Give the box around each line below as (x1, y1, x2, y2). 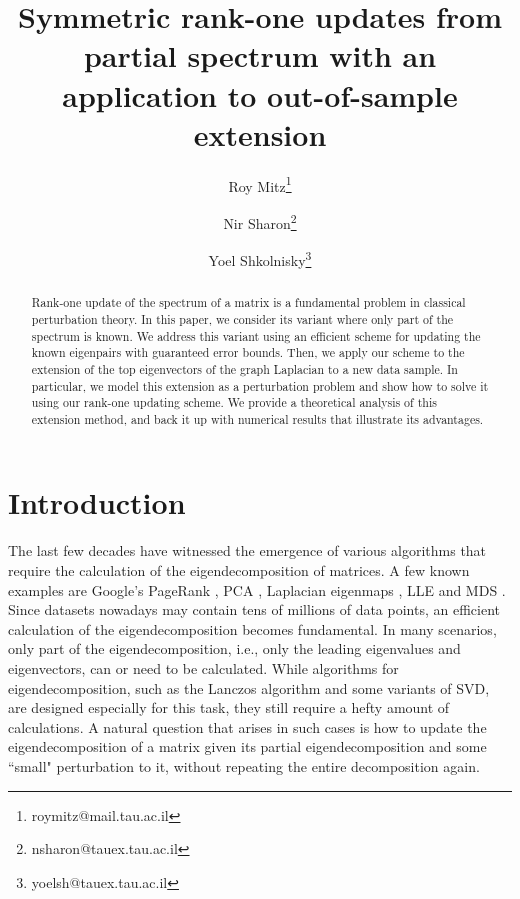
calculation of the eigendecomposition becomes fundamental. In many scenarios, (8, 618, 497, 639)
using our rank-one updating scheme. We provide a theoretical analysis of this (31, 394, 437, 411)
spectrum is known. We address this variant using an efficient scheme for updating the (31, 327, 481, 344)
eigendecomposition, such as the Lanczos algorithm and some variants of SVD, (8, 677, 490, 698)
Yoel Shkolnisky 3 (208, 247, 312, 270)
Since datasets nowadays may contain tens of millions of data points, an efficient (8, 599, 500, 620)
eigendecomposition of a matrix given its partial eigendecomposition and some (8, 736, 487, 757)
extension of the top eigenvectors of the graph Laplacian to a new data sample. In (31, 360, 458, 377)
